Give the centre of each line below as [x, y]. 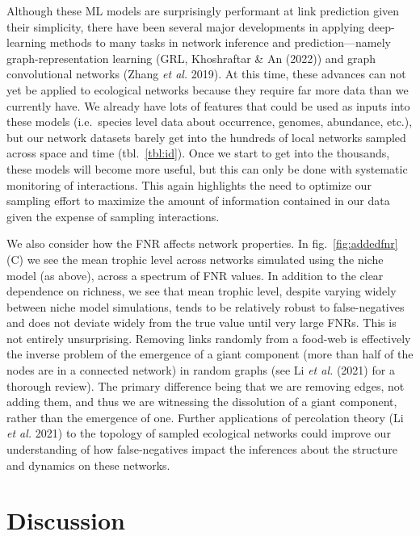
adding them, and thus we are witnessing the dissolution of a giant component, [202, 402]
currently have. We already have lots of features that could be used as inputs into [208, 105]
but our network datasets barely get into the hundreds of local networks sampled [206, 137]
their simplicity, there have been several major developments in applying [186, 26]
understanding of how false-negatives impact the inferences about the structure [202, 449]
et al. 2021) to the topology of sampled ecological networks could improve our [199, 433]
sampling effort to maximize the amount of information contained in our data [198, 201]
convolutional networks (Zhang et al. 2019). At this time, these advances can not [206, 74]
